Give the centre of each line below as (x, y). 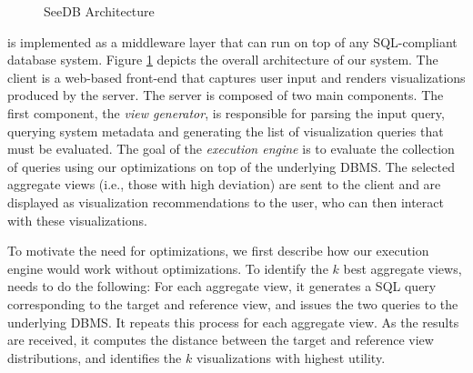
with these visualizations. (77, 220)
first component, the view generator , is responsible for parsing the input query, (226, 112)
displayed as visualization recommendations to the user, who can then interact (226, 202)
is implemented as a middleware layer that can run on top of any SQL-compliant (232, 41)
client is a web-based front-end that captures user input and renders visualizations (236, 77)
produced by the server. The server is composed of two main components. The (226, 95)
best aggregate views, (403, 268)
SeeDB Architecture (99, 11)
